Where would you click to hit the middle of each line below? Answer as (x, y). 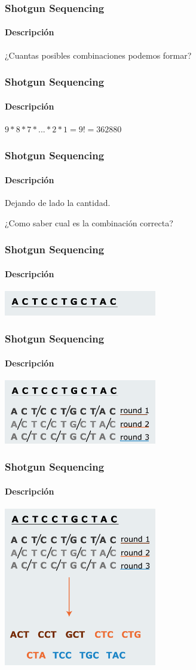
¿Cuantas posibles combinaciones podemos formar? (98, 55)
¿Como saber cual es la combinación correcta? (89, 222)
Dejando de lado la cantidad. (58, 203)
